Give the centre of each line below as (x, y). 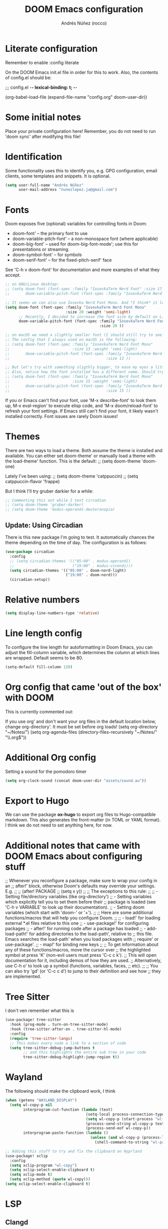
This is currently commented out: (39, 711)
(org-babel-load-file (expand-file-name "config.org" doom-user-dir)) (76, 97)
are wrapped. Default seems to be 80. (44, 658)
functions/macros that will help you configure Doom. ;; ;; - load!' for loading (83, 918)
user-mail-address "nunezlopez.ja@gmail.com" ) (68, 190)
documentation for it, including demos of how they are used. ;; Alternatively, (83, 960)
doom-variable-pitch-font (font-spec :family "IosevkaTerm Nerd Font (92, 321)
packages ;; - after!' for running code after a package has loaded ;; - (75, 929)
